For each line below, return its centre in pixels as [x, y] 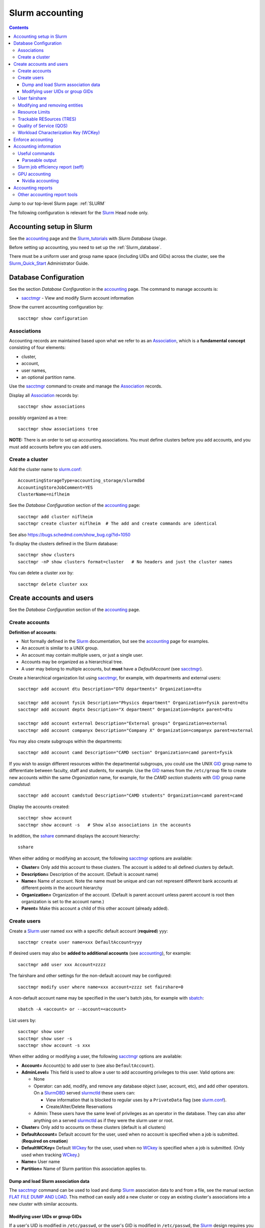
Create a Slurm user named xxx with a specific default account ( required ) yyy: [89, 931]
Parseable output [40, 160]
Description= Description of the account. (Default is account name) [90, 874]
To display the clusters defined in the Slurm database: [64, 543]
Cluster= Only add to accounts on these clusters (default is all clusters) [94, 1127]
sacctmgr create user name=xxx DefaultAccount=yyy [80, 942]
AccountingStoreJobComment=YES [55, 487]
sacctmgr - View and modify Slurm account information [78, 298]
